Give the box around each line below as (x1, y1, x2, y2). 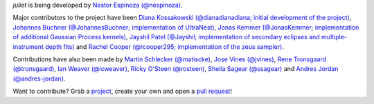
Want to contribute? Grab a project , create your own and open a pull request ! (12, 87, 232, 96)
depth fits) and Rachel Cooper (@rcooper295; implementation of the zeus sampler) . (45, 42, 284, 51)
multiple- (321, 33, 348, 41)
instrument (12, 42, 44, 51)
